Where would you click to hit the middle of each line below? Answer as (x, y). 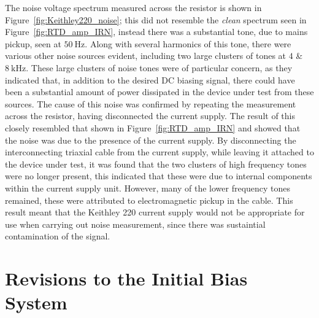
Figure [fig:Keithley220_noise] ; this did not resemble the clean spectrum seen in (156, 19)
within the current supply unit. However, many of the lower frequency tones (148, 188)
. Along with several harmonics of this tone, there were (188, 43)
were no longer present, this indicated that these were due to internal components (159, 176)
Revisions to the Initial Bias (126, 278)
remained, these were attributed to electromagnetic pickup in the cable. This (149, 200)
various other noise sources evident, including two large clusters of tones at (146, 56)
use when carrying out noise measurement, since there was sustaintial (135, 224)
